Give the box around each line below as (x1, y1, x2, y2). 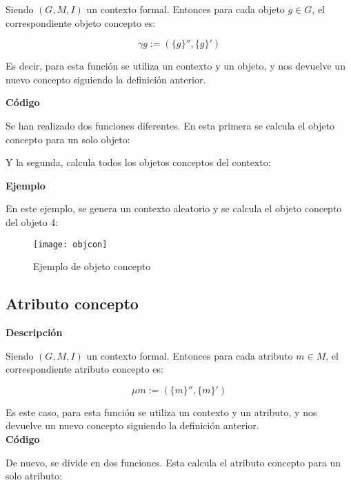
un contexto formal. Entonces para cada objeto (86, 2, 285, 16)
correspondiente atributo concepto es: (6, 362, 163, 376)
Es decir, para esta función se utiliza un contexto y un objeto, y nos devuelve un (6, 59, 345, 73)
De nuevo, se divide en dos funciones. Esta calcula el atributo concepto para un (6, 455, 341, 469)
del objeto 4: (6, 214, 59, 229)
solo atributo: (6, 468, 62, 483)
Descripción (6, 324, 63, 339)
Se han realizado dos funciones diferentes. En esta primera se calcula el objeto (6, 118, 335, 132)
